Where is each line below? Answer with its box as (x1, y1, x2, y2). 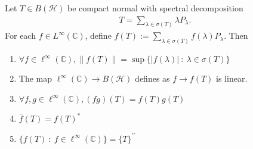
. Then (224, 29, 248, 42)
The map (18, 72, 53, 85)
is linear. (216, 72, 248, 85)
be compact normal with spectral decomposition (67, 2, 243, 14)
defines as (135, 72, 170, 85)
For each (5, 29, 36, 42)
